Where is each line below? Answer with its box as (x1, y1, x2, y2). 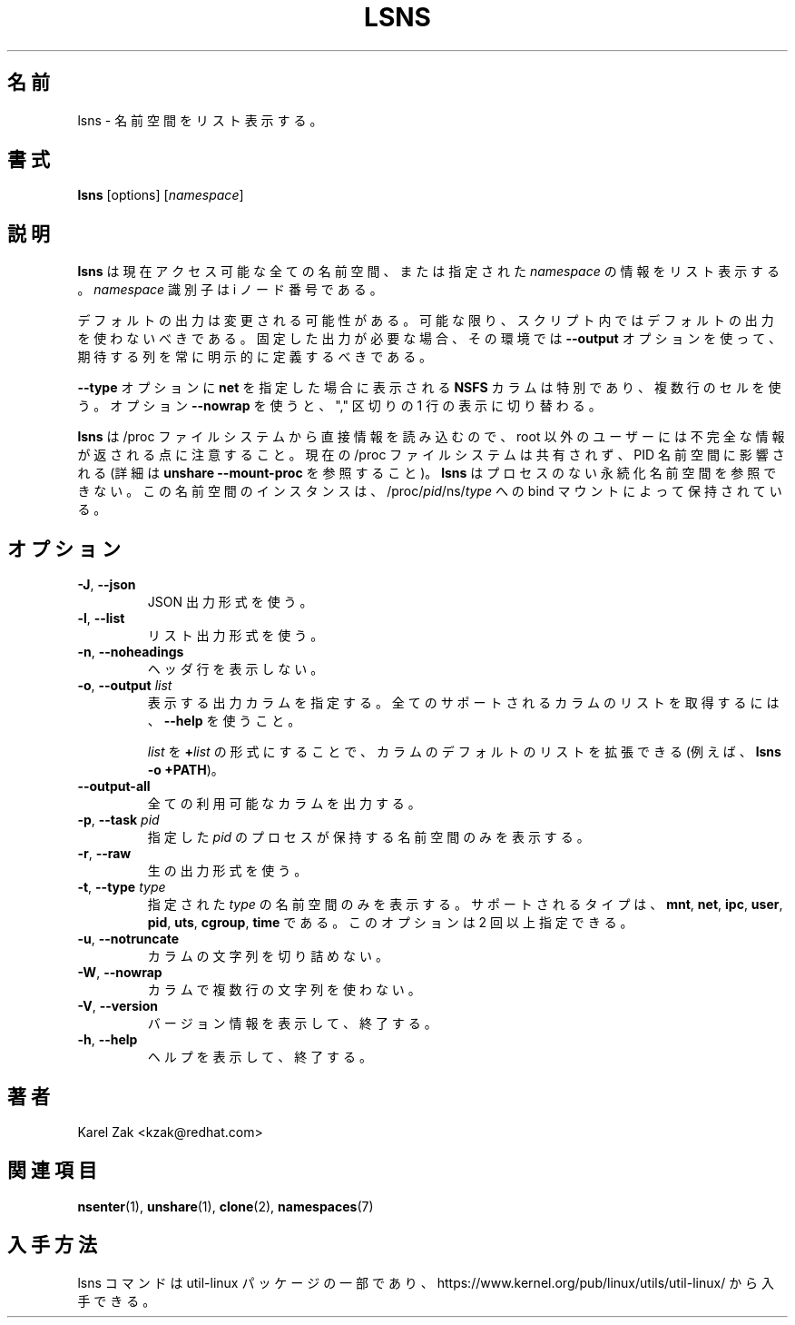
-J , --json (77, 577, 136, 593)
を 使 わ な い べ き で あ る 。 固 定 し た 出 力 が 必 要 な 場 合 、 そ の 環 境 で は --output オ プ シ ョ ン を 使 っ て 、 (77, 331, 782, 347)
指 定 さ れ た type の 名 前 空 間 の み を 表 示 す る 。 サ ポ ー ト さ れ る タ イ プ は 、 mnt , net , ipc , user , (147, 896, 783, 913)
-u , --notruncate (77, 931, 180, 947)
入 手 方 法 (7, 1233, 97, 1257)
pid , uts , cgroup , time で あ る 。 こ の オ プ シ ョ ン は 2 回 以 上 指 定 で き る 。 (147, 915, 633, 931)
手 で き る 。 (77, 1292, 156, 1309)
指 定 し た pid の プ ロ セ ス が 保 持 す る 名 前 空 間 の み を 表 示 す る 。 (147, 829, 590, 845)
